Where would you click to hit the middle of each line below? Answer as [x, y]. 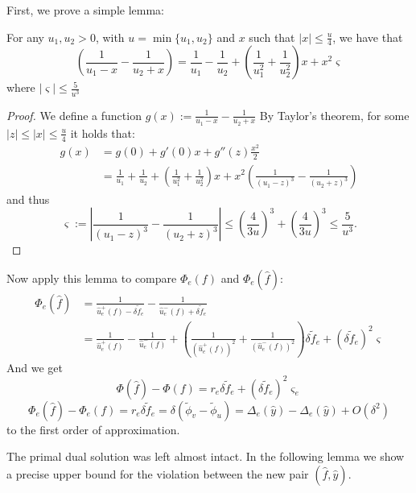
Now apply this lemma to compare [92, 278]
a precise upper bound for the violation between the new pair [158, 473]
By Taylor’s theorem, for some [334, 115]
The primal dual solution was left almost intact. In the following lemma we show [206, 456]
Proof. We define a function [74, 115]
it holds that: [103, 133]
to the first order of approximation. [93, 429]
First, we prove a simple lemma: [85, 10]
